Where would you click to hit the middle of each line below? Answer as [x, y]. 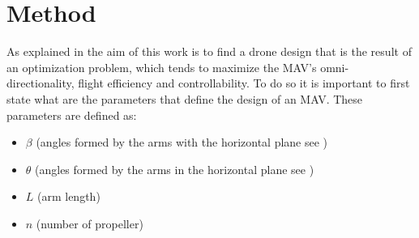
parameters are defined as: [72, 115]
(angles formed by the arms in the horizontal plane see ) [175, 169]
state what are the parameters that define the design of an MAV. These [185, 98]
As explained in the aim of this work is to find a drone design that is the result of [209, 51]
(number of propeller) [90, 223]
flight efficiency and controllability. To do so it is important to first [244, 83]
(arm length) [69, 196]
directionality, [41, 83]
